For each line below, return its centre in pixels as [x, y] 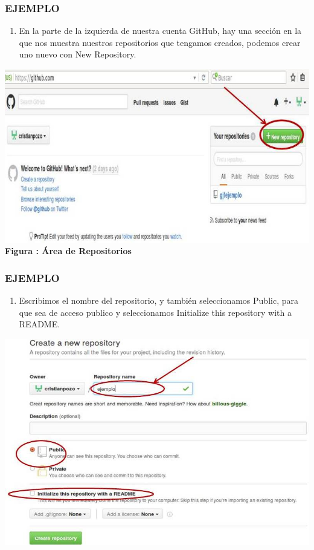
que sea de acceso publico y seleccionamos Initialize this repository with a [155, 312]
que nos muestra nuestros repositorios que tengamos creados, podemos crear [160, 42]
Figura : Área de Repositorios [68, 251]
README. [40, 324]
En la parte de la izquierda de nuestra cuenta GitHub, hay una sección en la [160, 31]
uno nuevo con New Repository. [78, 54]
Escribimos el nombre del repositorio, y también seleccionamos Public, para [159, 300]
